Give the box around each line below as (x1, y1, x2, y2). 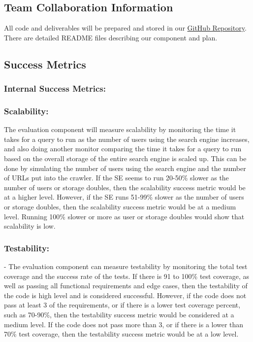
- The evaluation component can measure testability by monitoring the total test (4, 261, 248, 271)
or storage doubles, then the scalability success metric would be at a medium (4, 201, 236, 211)
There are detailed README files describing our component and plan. (4, 32, 218, 42)
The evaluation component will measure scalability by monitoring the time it (4, 124, 236, 135)
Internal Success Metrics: (4, 82, 106, 95)
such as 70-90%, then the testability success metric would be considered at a (4, 309, 234, 319)
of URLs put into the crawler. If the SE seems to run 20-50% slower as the (4, 172, 229, 183)
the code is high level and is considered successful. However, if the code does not (4, 290, 247, 300)
